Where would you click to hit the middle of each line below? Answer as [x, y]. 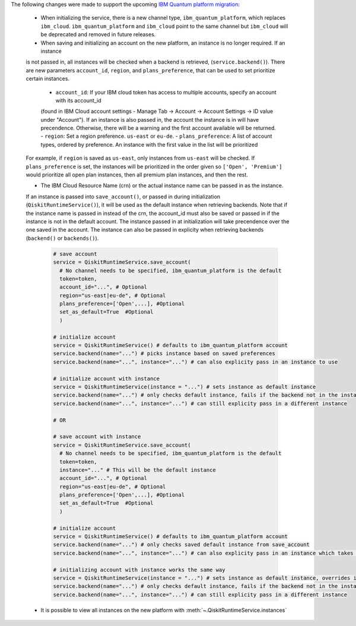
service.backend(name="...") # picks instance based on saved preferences [164, 354]
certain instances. [48, 79]
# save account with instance [97, 437]
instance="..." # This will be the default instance [138, 470]
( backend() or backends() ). [62, 238]
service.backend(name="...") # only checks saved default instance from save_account [181, 545]
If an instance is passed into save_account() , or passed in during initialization [123, 197]
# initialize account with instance [107, 378]
